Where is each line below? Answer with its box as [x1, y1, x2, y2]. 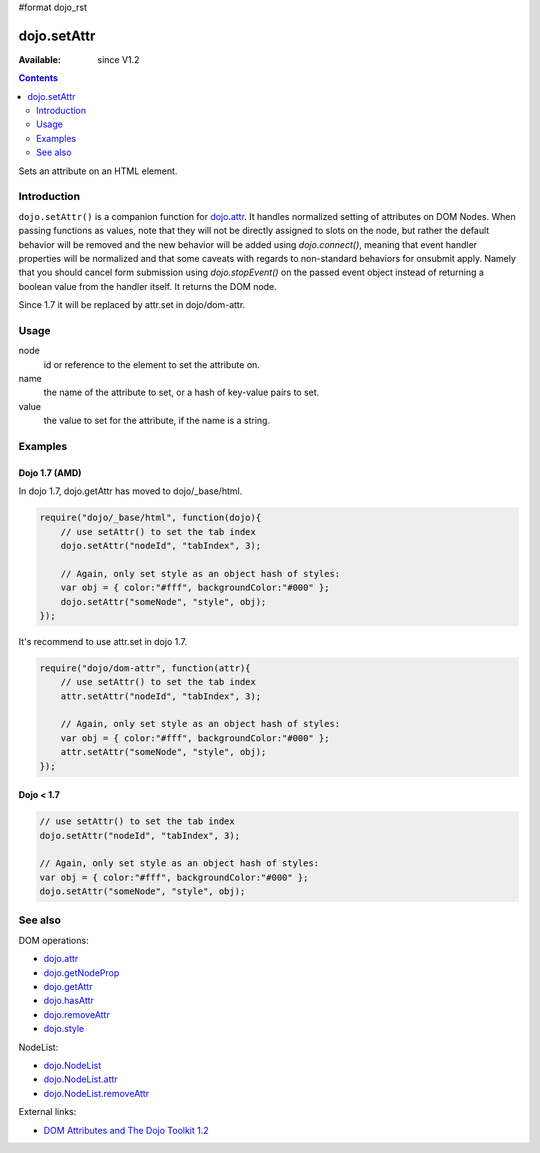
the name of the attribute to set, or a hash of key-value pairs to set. [43, 386, 320, 399]
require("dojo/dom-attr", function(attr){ [39, 662, 251, 674]
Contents [18, 72, 59, 84]
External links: [18, 1106, 77, 1118]
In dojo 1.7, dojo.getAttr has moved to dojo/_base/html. [18, 485, 243, 497]
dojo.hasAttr [43, 995, 95, 1007]
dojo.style [43, 1023, 85, 1035]
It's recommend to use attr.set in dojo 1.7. [18, 635, 188, 647]
